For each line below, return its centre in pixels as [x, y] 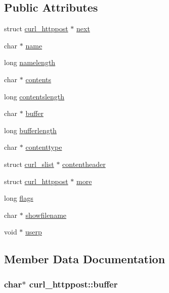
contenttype [44, 147]
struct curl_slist [29, 164]
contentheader [84, 164]
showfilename [46, 215]
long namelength [30, 62]
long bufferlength [30, 130]
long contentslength [34, 96]
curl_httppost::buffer [73, 284]
